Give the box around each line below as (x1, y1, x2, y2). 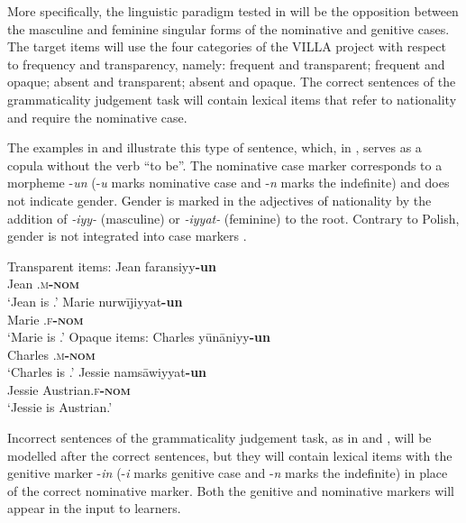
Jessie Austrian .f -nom (7, 380, 131, 399)
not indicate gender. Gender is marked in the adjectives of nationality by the (7, 190, 432, 209)
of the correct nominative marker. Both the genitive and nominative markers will (7, 481, 454, 500)
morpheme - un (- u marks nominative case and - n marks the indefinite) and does (7, 173, 450, 192)
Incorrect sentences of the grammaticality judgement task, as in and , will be (7, 428, 432, 447)
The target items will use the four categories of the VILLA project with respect (7, 37, 446, 56)
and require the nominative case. (7, 107, 187, 126)
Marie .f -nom (7, 309, 84, 328)
